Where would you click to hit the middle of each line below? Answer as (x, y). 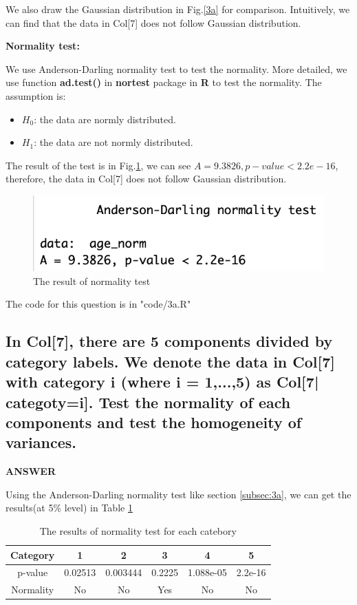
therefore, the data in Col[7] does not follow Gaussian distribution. (146, 179)
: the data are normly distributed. (105, 119)
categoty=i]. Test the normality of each (148, 402)
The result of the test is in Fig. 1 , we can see (98, 165)
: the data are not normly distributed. (113, 142)
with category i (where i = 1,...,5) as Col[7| (162, 382)
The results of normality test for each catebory (138, 530)
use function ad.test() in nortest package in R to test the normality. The (164, 82)
